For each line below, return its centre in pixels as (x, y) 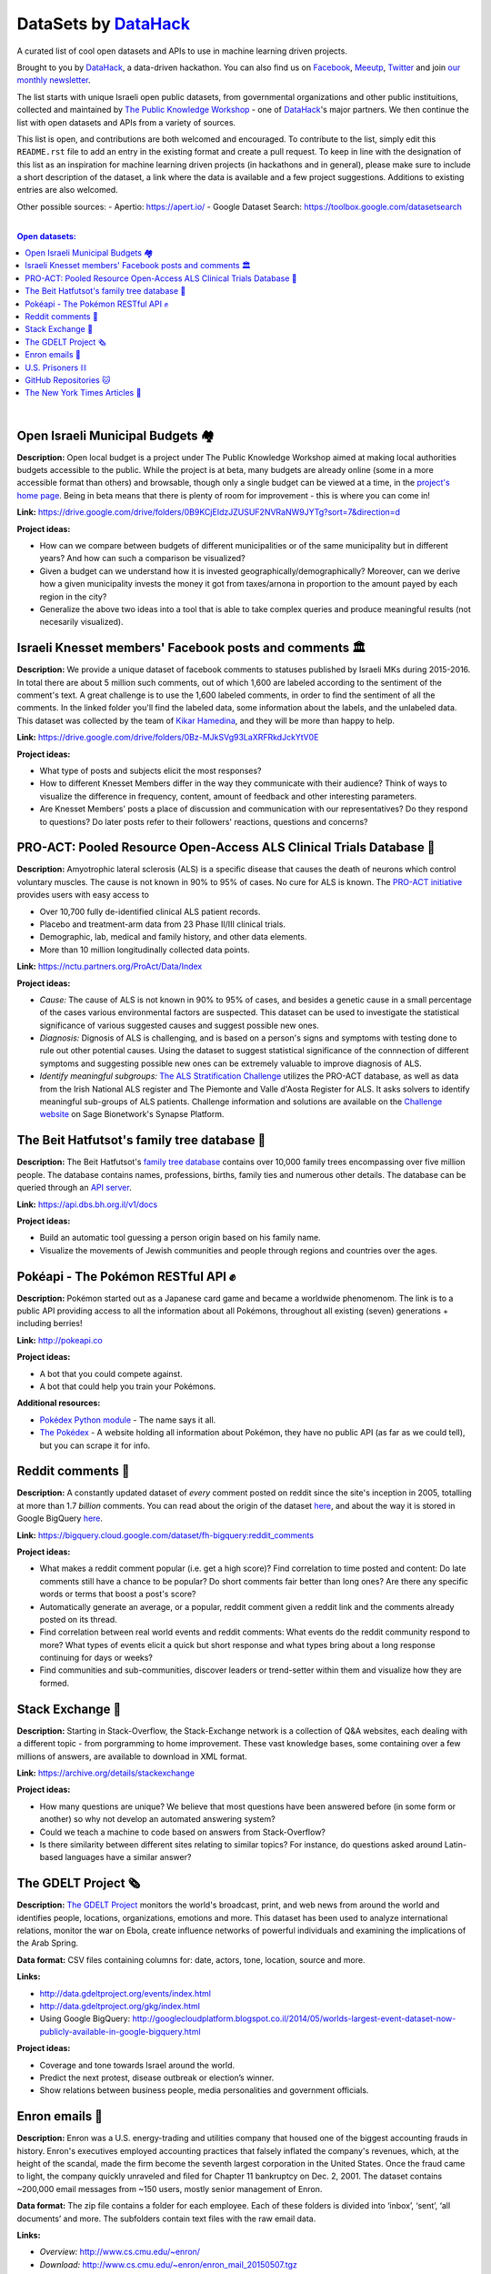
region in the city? (73, 597)
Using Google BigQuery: (85, 2018)
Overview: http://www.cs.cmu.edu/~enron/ (120, 2252)
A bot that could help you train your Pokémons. (128, 1386)
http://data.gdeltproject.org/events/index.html (125, 1993)
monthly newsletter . (54, 80)
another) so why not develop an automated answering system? (158, 1819)
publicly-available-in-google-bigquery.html (120, 2031)
